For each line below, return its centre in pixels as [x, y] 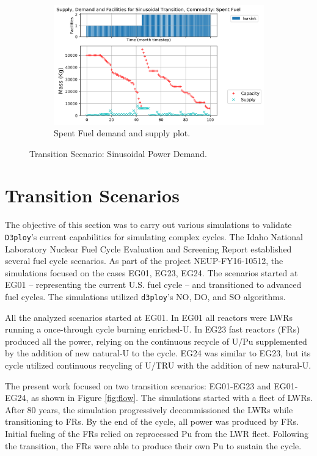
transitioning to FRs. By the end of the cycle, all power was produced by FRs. [152, 421]
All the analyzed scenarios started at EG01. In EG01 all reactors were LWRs [149, 317]
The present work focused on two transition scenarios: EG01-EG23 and [138, 385]
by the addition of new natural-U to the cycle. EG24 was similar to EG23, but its [158, 353]
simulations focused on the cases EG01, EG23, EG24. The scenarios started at [151, 272]
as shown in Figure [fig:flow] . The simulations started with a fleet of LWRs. [172, 398]
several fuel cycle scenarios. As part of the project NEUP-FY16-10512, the [144, 261]
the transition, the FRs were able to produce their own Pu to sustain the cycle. [153, 445]
